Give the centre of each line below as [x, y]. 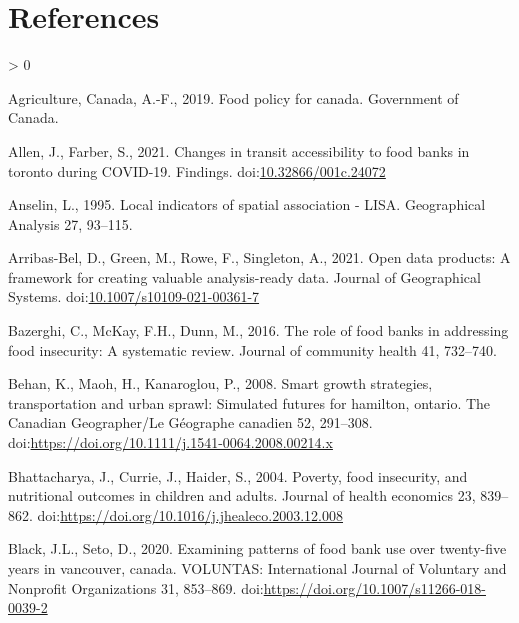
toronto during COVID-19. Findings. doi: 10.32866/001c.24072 [197, 170]
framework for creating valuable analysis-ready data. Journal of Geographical [244, 276]
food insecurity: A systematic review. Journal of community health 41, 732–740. [252, 349]
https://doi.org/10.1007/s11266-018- [374, 587]
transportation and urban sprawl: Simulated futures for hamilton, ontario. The [249, 402]
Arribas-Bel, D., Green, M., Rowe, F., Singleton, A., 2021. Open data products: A [259, 257]
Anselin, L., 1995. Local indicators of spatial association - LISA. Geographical [247, 204]
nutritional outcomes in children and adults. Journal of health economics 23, [242, 495]
